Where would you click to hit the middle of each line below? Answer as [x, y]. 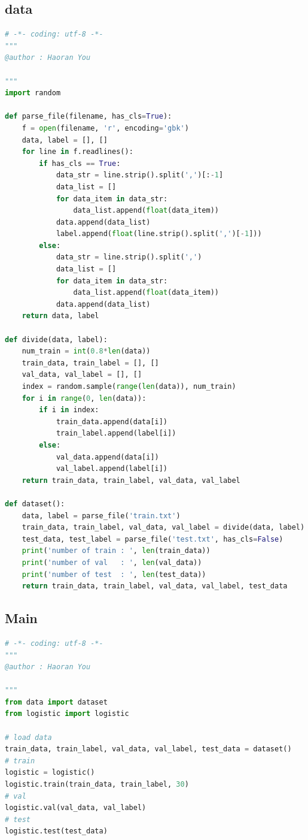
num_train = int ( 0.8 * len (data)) [86, 351]
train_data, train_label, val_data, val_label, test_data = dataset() [148, 749]
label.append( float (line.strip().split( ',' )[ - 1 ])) [159, 234]
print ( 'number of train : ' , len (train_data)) [116, 551]
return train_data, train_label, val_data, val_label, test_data [155, 586]
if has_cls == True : [80, 163]
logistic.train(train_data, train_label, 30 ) [97, 785]
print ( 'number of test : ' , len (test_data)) [114, 574]
